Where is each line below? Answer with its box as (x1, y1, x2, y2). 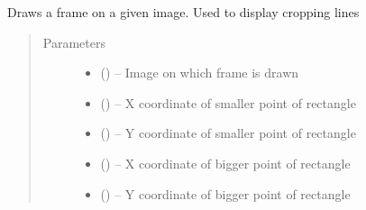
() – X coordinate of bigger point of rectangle (100, 153, 351, 172)
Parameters (42, 32, 105, 51)
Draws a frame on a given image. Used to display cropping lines (7, 3, 360, 21)
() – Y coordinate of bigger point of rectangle (100, 184, 351, 203)
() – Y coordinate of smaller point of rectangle (100, 123, 356, 142)
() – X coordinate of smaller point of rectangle (100, 93, 356, 112)
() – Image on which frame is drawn (100, 63, 299, 82)
